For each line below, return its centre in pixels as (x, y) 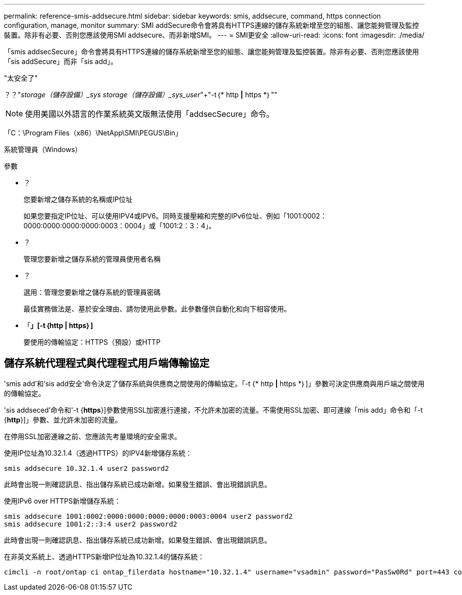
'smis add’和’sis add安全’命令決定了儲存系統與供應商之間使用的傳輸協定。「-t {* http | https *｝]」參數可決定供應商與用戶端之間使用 (214, 383)
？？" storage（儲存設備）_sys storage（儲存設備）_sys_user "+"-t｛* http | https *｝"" (141, 95)
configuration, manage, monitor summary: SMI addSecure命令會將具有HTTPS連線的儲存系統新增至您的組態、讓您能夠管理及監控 (211, 25)
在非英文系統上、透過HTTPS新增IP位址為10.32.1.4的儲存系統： (104, 556)
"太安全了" (21, 78)
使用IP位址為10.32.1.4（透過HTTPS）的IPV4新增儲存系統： (98, 453)
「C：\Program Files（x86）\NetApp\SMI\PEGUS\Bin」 (93, 133)
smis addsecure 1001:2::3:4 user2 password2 (91, 524)
